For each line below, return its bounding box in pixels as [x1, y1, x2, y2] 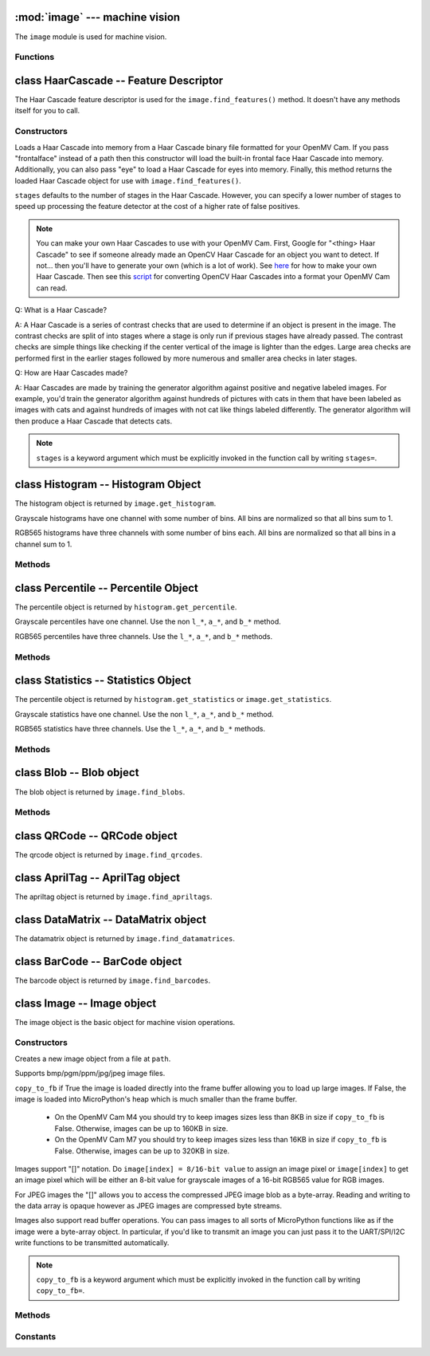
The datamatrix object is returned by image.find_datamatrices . [14, 933, 235, 943]
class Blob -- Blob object [14, 766, 139, 779]
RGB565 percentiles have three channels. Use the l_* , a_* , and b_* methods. [14, 631, 273, 641]
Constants [14, 1330, 57, 1342]
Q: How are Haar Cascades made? [14, 368, 128, 378]
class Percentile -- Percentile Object [14, 581, 198, 594]
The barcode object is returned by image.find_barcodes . [14, 976, 211, 985]
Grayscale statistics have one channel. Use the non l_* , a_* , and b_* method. [14, 709, 274, 719]
